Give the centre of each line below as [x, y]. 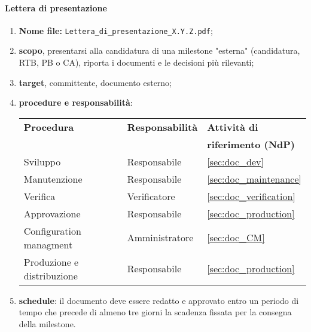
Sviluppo [42, 161]
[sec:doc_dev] [235, 161]
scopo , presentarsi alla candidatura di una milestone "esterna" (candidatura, [159, 50]
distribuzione [51, 275]
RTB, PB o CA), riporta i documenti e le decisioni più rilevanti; [136, 62]
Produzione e [51, 262]
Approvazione [52, 213]
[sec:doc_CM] [236, 238]
